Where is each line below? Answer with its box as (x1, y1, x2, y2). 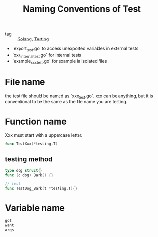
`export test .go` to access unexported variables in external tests (12, 45, 138, 52)
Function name (5, 116, 67, 127)
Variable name (5, 202, 65, 213)
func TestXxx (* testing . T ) (5, 141, 58, 147)
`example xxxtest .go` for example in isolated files (12, 58, 107, 65)
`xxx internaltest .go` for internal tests (12, 52, 81, 59)
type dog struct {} (5, 168, 42, 173)
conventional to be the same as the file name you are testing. (5, 99, 128, 105)
